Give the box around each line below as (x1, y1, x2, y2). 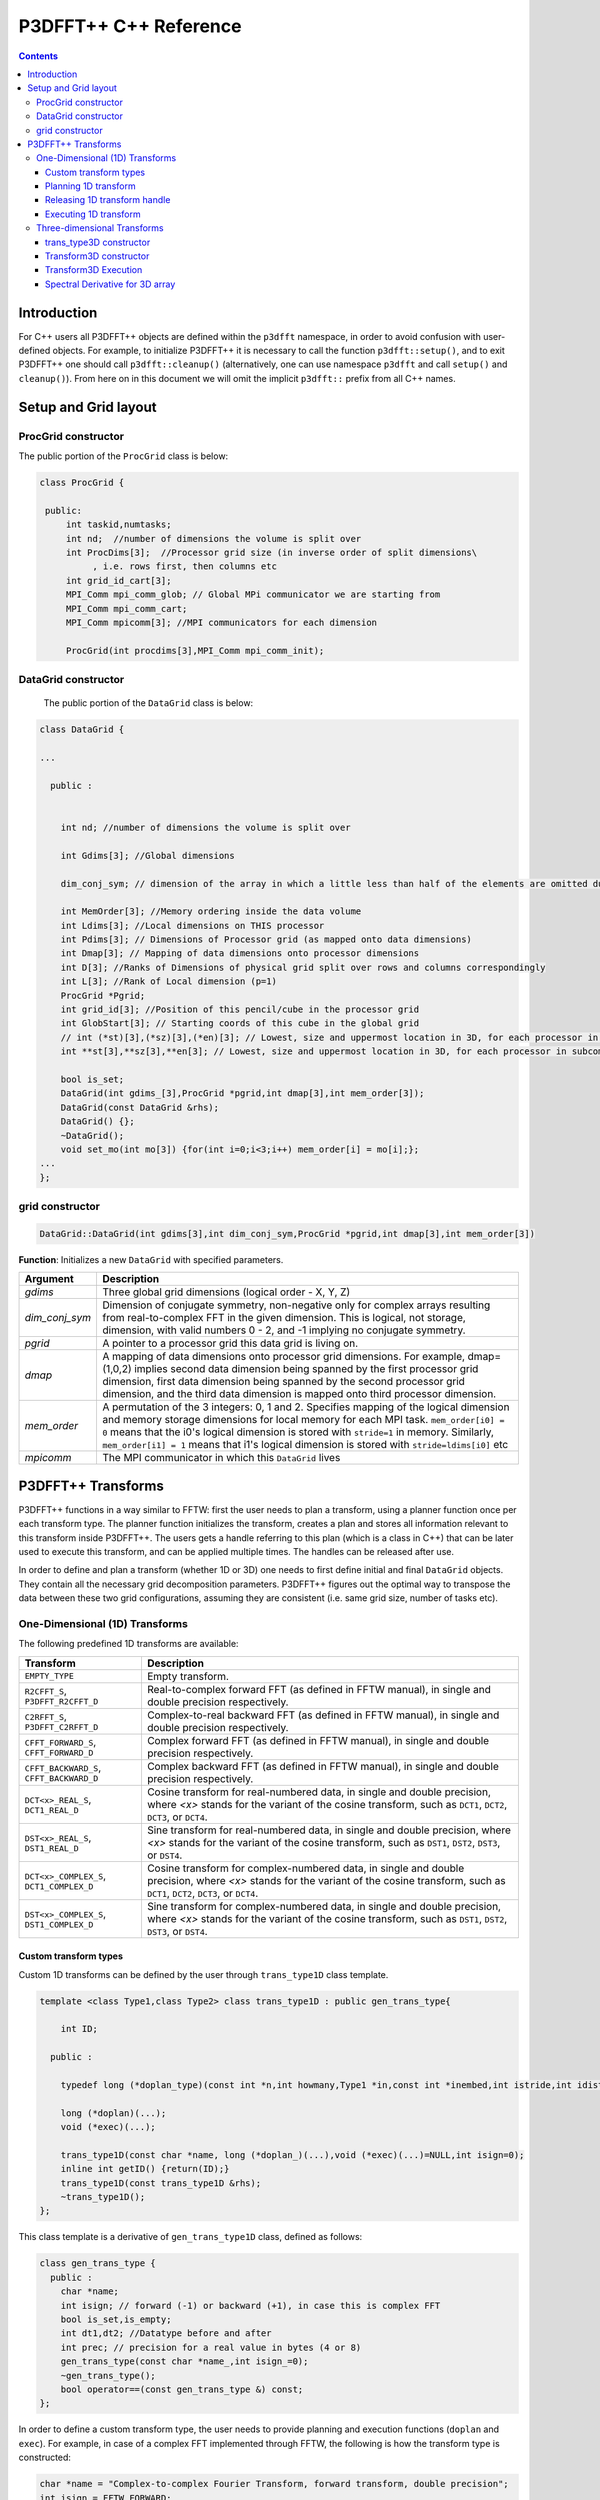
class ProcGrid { (39, 477, 125, 489)
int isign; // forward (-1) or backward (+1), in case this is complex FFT (60, 2300, 441, 2311)
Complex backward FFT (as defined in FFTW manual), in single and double (146, 1759, 500, 1773)
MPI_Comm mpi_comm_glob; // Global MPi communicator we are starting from (65, 589, 441, 600)
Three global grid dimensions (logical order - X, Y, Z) (102, 1285, 351, 1299)
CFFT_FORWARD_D (24, 1748, 94, 1759)
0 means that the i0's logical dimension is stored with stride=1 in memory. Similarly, (102, 1425, 495, 1439)
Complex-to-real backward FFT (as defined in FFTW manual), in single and (146, 1708, 500, 1722)
